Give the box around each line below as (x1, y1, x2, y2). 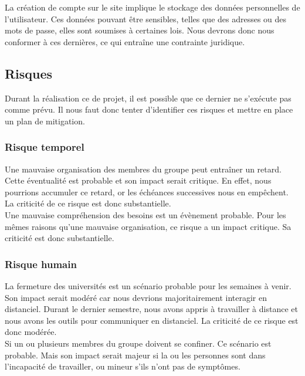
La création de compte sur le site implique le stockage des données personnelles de (5, 1, 300, 13)
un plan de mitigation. (5, 114, 85, 127)
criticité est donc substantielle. (5, 232, 114, 244)
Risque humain (5, 256, 77, 271)
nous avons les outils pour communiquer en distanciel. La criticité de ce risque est (5, 314, 299, 326)
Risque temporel (5, 140, 84, 154)
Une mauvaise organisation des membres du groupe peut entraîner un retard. (5, 162, 282, 175)
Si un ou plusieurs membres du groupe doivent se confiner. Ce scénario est (5, 337, 272, 349)
